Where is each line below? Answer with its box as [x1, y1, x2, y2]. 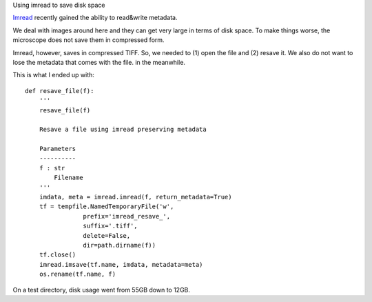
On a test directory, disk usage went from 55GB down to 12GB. [12, 285, 191, 294]
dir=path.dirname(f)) [83, 241, 156, 249]
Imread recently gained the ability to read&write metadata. [12, 14, 178, 22]
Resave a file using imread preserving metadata [39, 125, 207, 134]
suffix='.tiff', [83, 222, 138, 230]
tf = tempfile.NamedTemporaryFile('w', [39, 203, 174, 210]
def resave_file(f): [25, 87, 94, 94]
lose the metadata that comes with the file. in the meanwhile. [12, 58, 186, 66]
